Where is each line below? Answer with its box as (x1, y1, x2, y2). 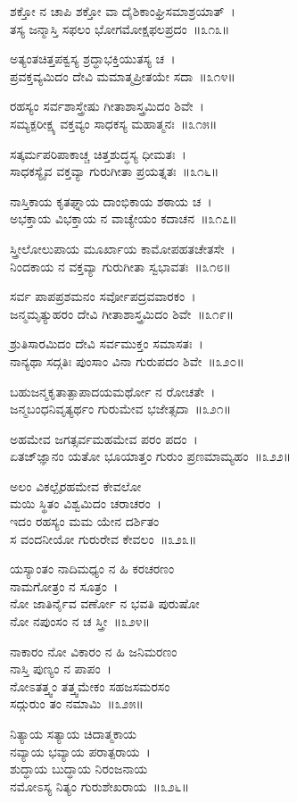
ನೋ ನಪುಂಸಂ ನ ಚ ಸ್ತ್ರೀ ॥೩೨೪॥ (10, 612, 150, 631)
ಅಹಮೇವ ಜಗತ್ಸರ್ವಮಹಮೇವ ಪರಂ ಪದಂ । (10, 429, 198, 448)
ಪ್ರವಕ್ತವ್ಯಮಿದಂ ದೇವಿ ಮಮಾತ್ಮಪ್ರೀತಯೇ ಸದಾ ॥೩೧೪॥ (10, 66, 235, 85)
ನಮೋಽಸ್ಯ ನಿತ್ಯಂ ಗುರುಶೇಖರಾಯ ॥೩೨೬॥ (10, 776, 189, 795)
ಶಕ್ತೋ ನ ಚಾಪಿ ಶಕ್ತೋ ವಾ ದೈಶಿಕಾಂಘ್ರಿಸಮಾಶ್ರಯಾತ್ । (10, 2, 235, 20)
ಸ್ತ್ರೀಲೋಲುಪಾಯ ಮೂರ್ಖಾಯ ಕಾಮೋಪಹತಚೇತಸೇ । (10, 238, 235, 257)
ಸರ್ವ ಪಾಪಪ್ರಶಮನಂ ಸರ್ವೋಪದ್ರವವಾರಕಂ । (10, 287, 196, 305)
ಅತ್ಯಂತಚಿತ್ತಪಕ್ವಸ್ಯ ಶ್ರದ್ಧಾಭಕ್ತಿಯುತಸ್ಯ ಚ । (10, 49, 176, 68)
